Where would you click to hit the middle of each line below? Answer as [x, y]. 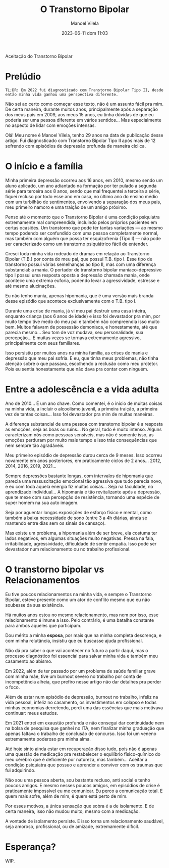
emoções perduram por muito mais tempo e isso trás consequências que [81, 440]
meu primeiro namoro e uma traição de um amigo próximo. [66, 207]
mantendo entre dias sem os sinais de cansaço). [55, 523]
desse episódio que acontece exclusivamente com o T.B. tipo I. [71, 301]
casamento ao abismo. [29, 661]
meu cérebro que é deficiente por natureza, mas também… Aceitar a [76, 759]
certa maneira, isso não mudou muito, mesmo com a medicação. [73, 811]
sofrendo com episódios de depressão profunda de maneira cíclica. [76, 146]
